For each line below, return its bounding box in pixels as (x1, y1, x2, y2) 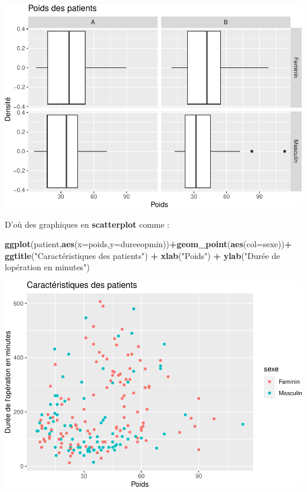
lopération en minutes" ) (5, 261, 90, 273)
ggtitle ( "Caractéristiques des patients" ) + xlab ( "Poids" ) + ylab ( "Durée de (5, 249, 280, 261)
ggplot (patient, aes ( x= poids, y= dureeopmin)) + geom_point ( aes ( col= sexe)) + (5, 238, 292, 250)
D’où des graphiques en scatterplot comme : (5, 218, 169, 230)
